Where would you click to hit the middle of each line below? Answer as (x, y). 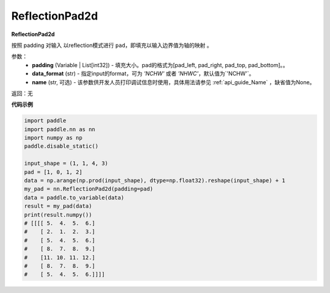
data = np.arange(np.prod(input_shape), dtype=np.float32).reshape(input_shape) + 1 (155, 180)
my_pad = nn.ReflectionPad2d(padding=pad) (89, 189)
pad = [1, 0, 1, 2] (53, 172)
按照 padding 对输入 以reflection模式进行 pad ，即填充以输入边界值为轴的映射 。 (112, 45)
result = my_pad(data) (58, 206)
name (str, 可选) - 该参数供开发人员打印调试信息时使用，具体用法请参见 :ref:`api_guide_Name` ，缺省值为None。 (174, 82)
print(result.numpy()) (58, 215)
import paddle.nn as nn (60, 129)
